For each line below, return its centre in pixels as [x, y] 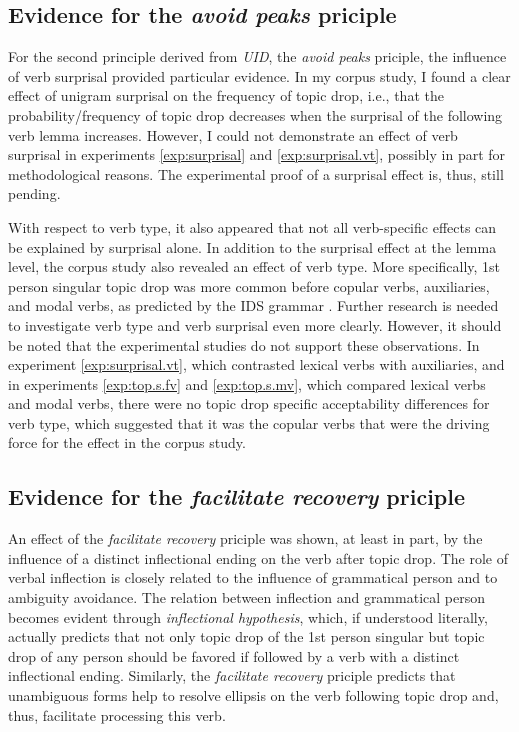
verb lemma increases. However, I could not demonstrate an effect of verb [233, 134]
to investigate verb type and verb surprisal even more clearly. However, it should [255, 324]
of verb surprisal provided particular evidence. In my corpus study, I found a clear [259, 75]
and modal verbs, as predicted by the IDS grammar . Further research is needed [253, 305]
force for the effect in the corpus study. [127, 442]
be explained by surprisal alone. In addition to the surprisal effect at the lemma [252, 246]
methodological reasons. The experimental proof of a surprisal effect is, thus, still [256, 173]
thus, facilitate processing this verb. [117, 714]
